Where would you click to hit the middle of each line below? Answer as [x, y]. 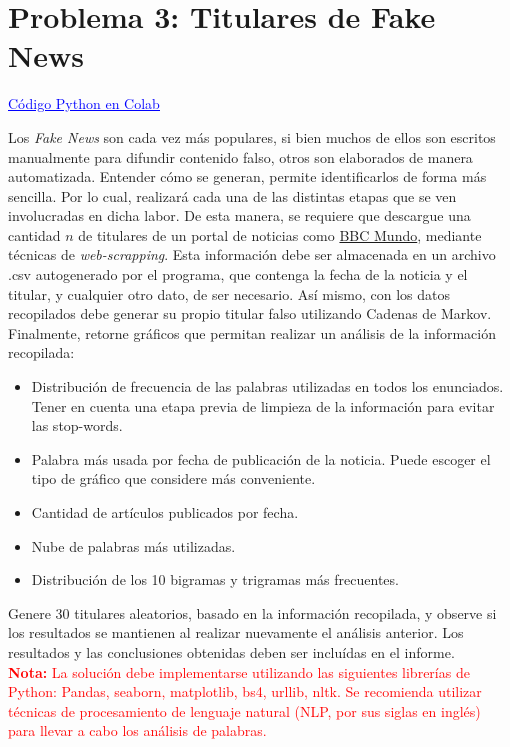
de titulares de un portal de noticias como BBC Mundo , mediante [280, 234]
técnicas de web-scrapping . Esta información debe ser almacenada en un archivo [252, 254]
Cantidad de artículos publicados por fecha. [165, 512]
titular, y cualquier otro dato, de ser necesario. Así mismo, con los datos [229, 293]
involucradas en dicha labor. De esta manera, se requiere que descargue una [239, 215]
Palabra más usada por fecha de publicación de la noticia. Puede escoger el [261, 458]
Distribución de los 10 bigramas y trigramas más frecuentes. [215, 579]
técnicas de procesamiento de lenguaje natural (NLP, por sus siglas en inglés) [244, 710]
